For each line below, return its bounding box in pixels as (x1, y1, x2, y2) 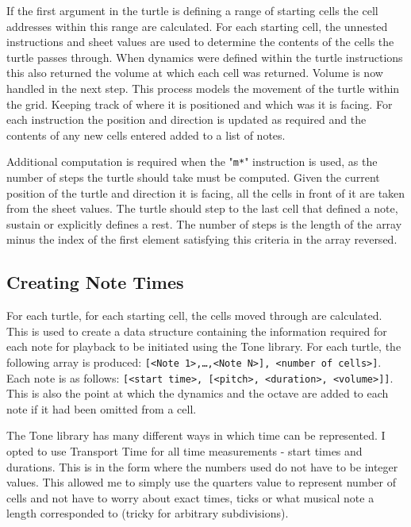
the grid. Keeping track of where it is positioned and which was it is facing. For (6, 95, 393, 112)
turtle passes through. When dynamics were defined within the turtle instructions (6, 48, 403, 65)
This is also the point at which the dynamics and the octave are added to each (6, 385, 389, 402)
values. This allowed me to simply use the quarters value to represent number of (6, 474, 396, 490)
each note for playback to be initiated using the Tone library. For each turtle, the (6, 338, 401, 355)
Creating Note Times (6, 270, 184, 294)
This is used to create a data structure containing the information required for (6, 322, 387, 339)
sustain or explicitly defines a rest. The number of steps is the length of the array (6, 215, 402, 232)
